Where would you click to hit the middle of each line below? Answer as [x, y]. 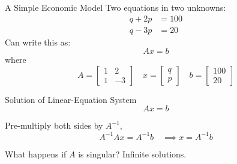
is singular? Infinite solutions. [132, 154]
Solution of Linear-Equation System [71, 99]
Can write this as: [38, 42]
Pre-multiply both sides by [54, 125]
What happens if [36, 154]
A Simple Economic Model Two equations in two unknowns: [115, 7]
